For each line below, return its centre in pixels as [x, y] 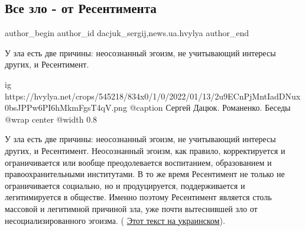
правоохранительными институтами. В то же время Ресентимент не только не [145, 174]
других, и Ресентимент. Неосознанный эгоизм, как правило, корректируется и [145, 150]
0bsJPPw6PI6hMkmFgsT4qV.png [66, 108]
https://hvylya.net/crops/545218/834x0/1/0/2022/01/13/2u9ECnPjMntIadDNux [153, 96]
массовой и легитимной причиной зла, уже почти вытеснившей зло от [131, 208]
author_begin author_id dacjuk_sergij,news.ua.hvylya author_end [127, 33]
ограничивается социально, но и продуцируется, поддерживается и [125, 185]
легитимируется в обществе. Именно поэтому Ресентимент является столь [138, 197]
